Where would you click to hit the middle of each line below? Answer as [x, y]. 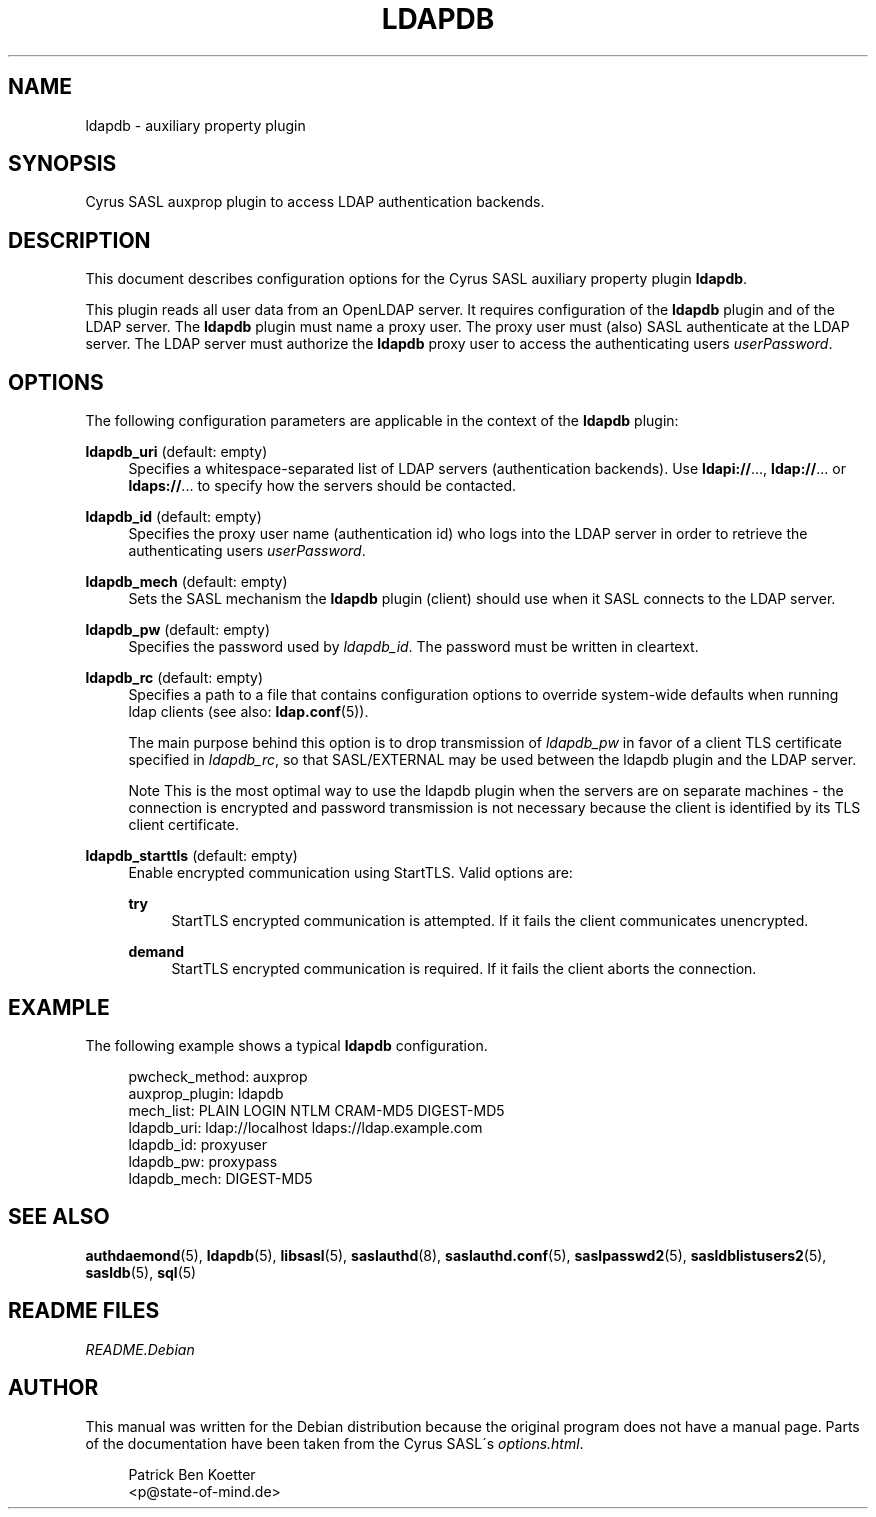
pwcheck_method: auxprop [218, 1076]
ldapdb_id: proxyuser [198, 1144]
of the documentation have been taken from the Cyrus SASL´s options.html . [334, 1443]
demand [156, 952]
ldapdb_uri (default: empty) [176, 452]
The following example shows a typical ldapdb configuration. [286, 1045]
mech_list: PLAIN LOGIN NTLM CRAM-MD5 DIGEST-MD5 [316, 1110]
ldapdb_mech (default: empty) [186, 582]
